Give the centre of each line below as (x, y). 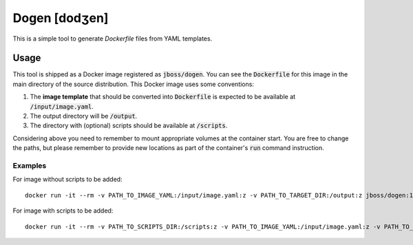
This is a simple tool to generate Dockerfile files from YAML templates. (113, 39)
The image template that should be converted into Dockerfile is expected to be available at (163, 97)
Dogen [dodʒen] (61, 18)
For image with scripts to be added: (63, 211)
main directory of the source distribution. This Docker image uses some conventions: (134, 84)
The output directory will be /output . (84, 116)
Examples (30, 165)
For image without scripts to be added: (68, 180)
